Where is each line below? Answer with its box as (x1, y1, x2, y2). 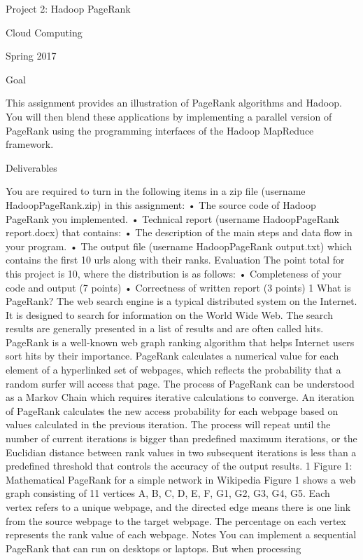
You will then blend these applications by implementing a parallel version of (6, 109, 332, 123)
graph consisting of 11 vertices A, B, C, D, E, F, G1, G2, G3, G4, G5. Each (6, 486, 330, 500)
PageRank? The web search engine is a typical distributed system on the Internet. (6, 294, 357, 308)
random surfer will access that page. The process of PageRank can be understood (6, 376, 355, 390)
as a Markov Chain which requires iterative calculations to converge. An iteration (6, 390, 355, 404)
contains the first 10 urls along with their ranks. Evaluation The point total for (6, 252, 345, 267)
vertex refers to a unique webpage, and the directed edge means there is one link (6, 500, 351, 514)
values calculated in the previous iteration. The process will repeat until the (6, 417, 331, 432)
